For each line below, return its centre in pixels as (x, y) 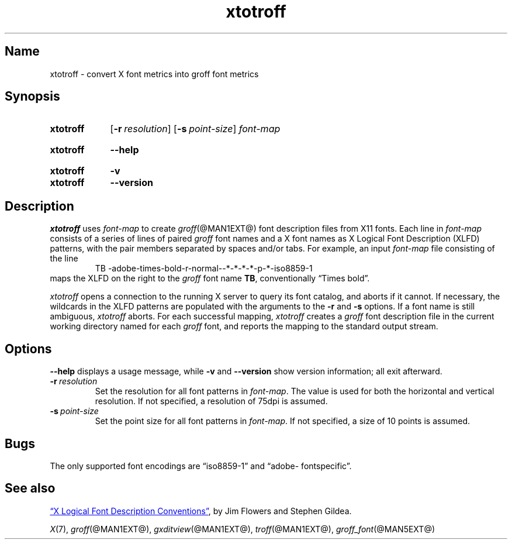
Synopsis (32, 97)
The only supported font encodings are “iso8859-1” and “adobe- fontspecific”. (201, 466)
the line (64, 259)
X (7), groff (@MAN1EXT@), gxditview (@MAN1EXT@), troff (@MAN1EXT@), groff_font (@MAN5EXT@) (243, 529)
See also (30, 488)
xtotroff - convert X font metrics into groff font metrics (154, 74)
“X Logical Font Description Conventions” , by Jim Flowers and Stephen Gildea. (201, 511)
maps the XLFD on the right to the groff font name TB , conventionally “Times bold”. (210, 278)
